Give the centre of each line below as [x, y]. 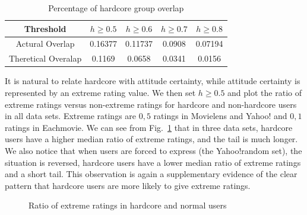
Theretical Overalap [45, 58]
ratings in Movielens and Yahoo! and [220, 116]
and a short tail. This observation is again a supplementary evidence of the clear [151, 174]
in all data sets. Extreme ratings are [71, 116]
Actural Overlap [45, 44]
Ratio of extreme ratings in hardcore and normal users [128, 205]
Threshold [45, 28]
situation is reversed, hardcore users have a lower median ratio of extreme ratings [153, 162]
